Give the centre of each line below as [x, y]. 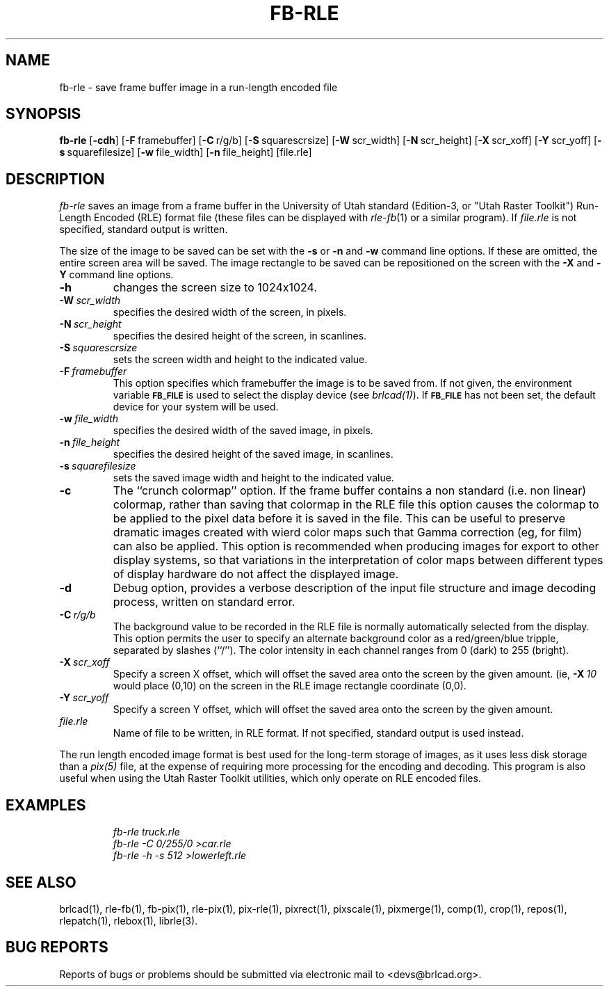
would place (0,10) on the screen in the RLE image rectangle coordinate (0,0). [290, 686]
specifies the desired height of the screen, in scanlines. [240, 336]
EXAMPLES [46, 805]
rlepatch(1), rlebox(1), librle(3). [129, 920]
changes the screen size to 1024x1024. [215, 288]
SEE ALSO [41, 882]
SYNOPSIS [43, 114]
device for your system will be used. [196, 407]
